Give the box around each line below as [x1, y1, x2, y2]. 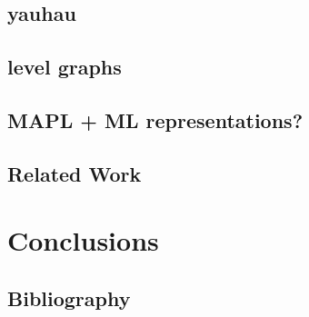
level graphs [7, 53, 122, 81]
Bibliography [7, 283, 131, 312]
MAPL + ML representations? [7, 105, 304, 134]
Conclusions [7, 222, 159, 259]
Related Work [7, 159, 142, 187]
